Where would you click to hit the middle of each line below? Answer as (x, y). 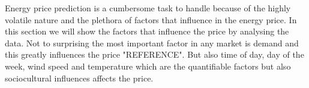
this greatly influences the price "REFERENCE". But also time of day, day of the (154, 54)
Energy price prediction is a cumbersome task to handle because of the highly (148, 8)
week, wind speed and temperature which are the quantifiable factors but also (148, 66)
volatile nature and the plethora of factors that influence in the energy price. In (151, 19)
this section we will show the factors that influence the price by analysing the (147, 31)
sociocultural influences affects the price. (79, 78)
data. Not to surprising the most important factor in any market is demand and (152, 43)
